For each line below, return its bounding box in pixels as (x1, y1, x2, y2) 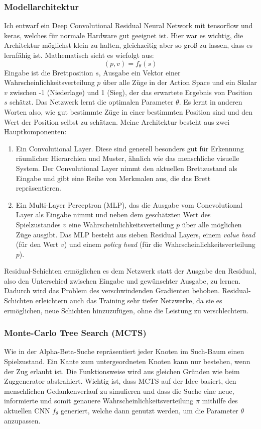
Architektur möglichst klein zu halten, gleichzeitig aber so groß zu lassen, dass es (4, 40, 252, 50)
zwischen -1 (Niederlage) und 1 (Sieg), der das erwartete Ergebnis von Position (10, 87, 252, 97)
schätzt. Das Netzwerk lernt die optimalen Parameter (10, 97, 174, 107)
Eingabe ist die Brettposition (4, 67, 93, 77)
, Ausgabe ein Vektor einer (98, 67, 181, 77)
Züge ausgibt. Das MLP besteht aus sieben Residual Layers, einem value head (16, 229, 255, 239)
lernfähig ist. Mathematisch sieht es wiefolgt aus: (4, 50, 154, 60)
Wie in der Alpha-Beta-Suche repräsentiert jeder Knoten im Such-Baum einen (4, 346, 244, 357)
